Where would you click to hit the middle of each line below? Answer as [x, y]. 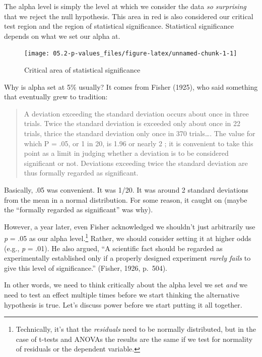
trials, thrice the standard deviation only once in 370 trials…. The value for [140, 133]
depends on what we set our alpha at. [62, 36]
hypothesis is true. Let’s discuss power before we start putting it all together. [123, 304]
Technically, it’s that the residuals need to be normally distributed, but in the [136, 329]
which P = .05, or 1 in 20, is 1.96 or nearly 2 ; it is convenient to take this [139, 143]
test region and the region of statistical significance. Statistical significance [119, 26]
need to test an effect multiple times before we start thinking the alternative [122, 294]
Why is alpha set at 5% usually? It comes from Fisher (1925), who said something [131, 86]
